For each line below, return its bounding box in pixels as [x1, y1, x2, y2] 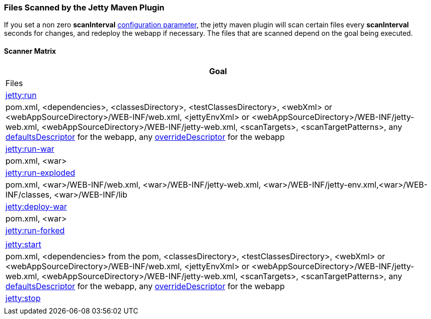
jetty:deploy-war [5, 201, 67, 212]
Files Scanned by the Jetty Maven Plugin [4, 2, 165, 12]
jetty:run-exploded [5, 167, 75, 178]
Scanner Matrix [4, 46, 56, 55]
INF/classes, [5, 189, 52, 200]
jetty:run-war [5, 143, 54, 154]
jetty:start [5, 239, 41, 249]
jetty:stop [5, 293, 41, 303]
